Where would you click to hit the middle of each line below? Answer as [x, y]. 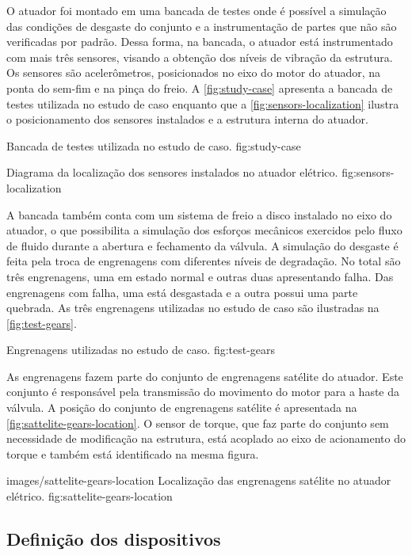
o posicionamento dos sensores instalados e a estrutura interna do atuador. [187, 119]
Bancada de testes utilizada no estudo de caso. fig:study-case [154, 145]
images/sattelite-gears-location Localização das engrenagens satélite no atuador [199, 480]
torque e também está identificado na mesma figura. [133, 453]
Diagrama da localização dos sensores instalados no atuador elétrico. [172, 172]
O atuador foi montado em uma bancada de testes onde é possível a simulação [196, 10]
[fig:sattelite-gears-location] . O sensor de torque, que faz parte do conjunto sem [198, 423]
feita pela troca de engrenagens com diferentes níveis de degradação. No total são [204, 261]
